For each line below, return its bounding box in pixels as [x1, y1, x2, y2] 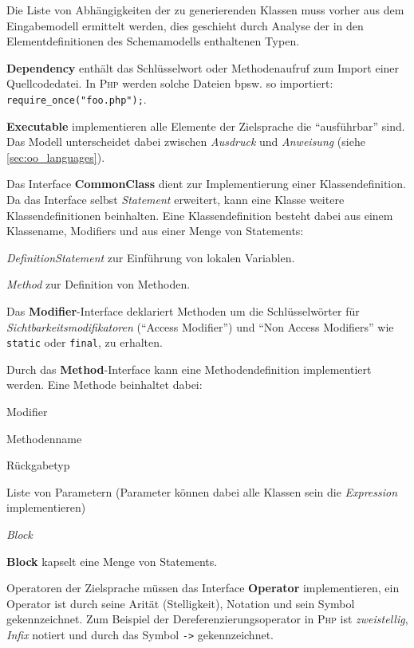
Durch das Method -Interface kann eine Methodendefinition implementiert [6, 360, 372, 377]
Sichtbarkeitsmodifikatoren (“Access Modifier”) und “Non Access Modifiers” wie [6, 318, 394, 335]
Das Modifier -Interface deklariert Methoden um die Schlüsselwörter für [6, 302, 360, 319]
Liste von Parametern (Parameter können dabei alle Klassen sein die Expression [6, 483, 398, 500]
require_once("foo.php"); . [6, 90, 147, 107]
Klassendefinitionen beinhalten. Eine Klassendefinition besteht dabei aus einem [6, 206, 393, 223]
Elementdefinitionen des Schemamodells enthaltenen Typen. [6, 33, 300, 49]
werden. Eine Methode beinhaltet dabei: [6, 376, 203, 393]
